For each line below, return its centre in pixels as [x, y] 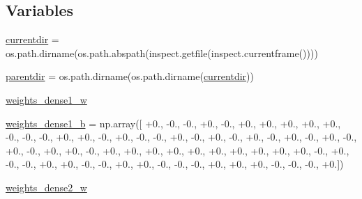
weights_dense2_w [46, 187]
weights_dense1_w [46, 99]
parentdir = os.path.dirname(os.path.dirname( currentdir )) [130, 76]
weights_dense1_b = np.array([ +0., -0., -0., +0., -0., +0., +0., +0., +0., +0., [173, 123]
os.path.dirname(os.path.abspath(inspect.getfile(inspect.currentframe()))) [162, 53]
